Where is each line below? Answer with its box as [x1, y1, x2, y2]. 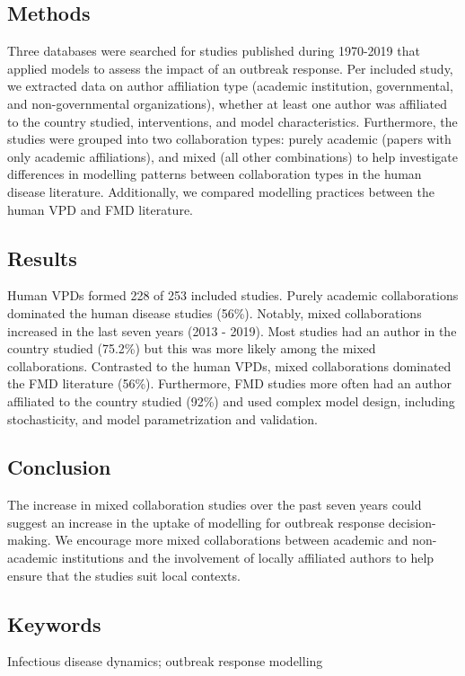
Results [7, 244, 77, 271]
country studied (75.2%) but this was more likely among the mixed [7, 339, 376, 358]
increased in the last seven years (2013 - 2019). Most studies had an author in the [7, 321, 457, 340]
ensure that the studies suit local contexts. [7, 565, 241, 584]
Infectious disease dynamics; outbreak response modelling [7, 652, 323, 671]
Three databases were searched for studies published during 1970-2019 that [7, 41, 420, 60]
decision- [388, 512, 436, 531]
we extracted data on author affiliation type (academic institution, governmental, [7, 76, 453, 95]
